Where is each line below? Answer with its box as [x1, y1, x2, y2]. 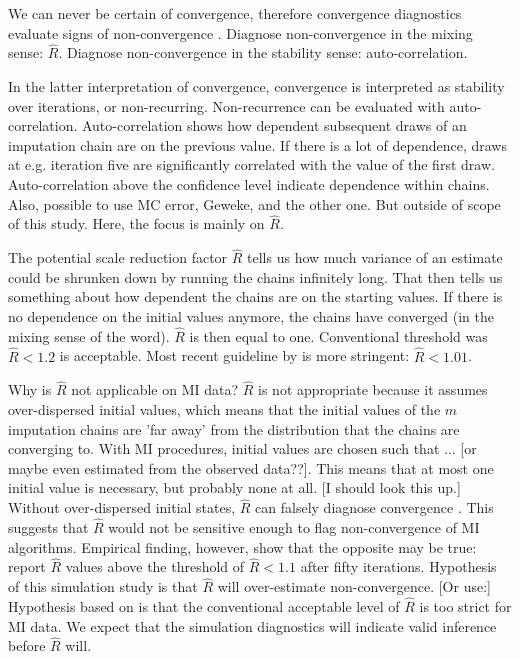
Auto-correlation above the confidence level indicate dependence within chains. [8, 173, 490, 194]
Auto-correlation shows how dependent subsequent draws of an [81, 115, 467, 136]
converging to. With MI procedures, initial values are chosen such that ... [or [8, 438, 477, 459]
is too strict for [419, 596, 512, 617]
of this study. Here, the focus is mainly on [8, 213, 265, 234]
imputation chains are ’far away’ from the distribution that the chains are [8, 418, 460, 439]
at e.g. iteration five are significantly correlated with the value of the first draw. [8, 154, 495, 175]
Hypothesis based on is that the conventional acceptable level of [8, 596, 400, 617]
